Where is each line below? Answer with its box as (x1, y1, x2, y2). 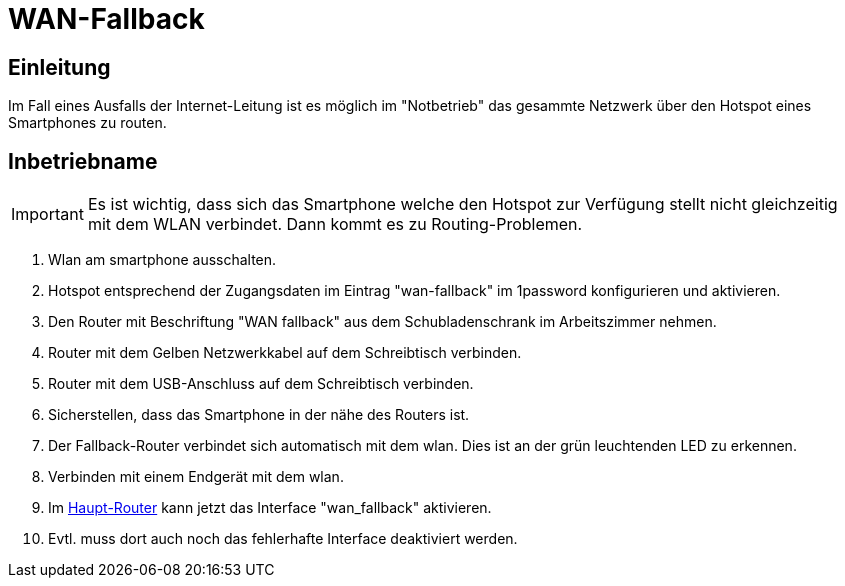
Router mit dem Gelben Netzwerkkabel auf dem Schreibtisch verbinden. (48, 344, 522, 362)
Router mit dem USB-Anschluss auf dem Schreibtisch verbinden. (48, 375, 474, 393)
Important (11, 204, 84, 225)
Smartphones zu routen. (8, 114, 167, 132)
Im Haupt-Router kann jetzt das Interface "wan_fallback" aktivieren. (48, 499, 492, 517)
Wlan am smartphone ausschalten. (48, 251, 277, 269)
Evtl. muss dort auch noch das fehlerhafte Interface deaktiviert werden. (48, 530, 518, 548)
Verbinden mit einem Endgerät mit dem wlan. (48, 468, 344, 486)
